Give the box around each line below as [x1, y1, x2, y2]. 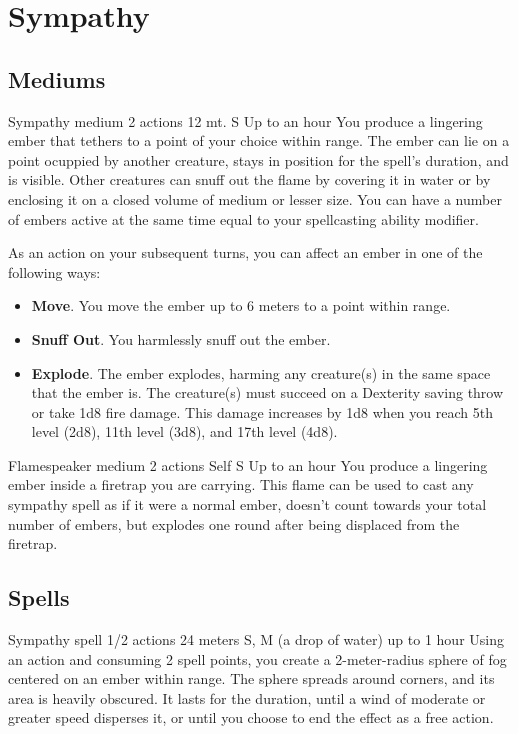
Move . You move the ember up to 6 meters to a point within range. [31, 295, 451, 316]
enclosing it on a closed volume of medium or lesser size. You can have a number [8, 188, 502, 209]
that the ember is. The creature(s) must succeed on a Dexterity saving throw [31, 382, 504, 403]
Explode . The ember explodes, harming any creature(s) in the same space [31, 362, 491, 383]
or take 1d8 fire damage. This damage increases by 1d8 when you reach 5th [31, 401, 493, 422]
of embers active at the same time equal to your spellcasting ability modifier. [8, 208, 479, 229]
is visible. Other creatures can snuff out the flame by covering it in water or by [8, 169, 491, 190]
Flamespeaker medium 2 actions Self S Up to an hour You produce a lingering [8, 454, 488, 475]
